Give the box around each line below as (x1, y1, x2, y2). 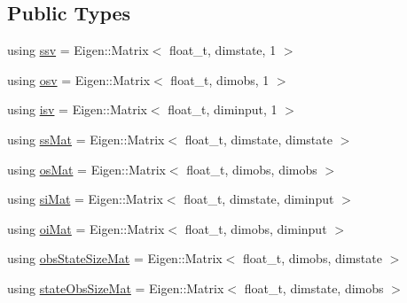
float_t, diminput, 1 (168, 100, 278, 119)
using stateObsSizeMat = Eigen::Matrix (7, 278, 224, 297)
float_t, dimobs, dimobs (186, 159, 317, 178)
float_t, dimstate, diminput (184, 190, 334, 208)
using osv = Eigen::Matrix (7, 70, 151, 89)
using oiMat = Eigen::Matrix (7, 219, 165, 237)
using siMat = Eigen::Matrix (7, 190, 163, 208)
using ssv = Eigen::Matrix (7, 41, 149, 59)
